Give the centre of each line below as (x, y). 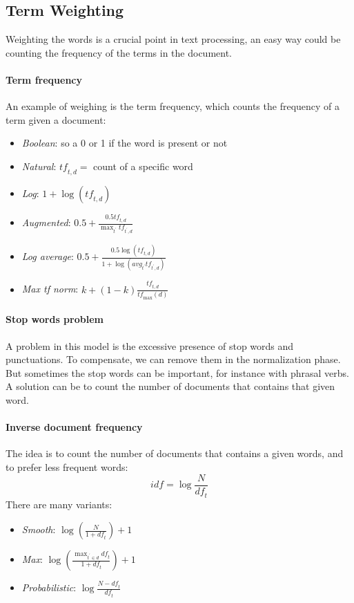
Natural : (39, 166)
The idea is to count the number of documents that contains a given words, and (175, 453)
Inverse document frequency (74, 427)
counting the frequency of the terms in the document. (119, 52)
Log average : (48, 256)
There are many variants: (59, 504)
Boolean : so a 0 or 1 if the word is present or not (125, 143)
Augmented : (46, 222)
